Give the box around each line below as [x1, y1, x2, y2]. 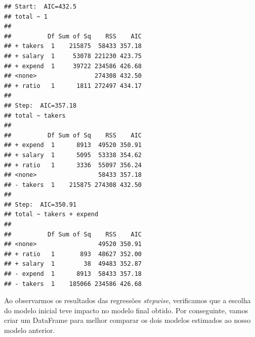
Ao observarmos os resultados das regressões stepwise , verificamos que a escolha [4, 295, 251, 306]
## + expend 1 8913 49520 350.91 [4, 141, 142, 149]
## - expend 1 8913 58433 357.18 [4, 270, 142, 278]
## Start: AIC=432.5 [4, 3, 77, 10]
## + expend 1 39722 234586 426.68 [4, 62, 142, 70]
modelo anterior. [4, 325, 55, 335]
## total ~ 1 [4, 13, 48, 20]
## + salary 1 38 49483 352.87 [4, 260, 142, 268]
